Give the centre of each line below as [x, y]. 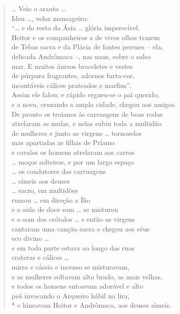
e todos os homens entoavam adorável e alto [77, 286]
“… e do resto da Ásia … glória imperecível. [76, 28]
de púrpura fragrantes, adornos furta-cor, [73, 75]
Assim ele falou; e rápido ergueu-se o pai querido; [85, 94]
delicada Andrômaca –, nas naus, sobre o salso [81, 56]
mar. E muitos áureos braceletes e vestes [72, 66]
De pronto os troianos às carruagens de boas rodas [87, 114]
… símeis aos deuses [41, 180]
